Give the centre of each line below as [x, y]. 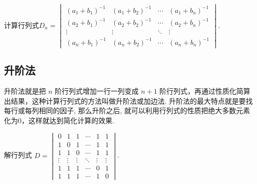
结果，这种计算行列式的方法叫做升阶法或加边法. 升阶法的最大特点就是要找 [132, 100]
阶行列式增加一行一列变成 [97, 91]
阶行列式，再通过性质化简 [201, 91]
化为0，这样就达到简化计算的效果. [59, 120]
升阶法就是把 [25, 91]
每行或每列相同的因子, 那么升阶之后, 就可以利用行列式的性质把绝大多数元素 [127, 110]
